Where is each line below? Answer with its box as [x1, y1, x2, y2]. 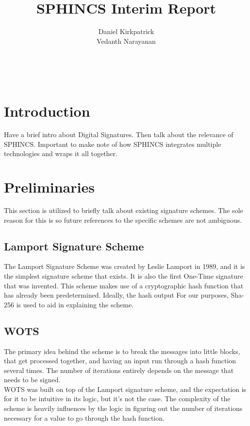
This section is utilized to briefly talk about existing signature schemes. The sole [4, 205, 243, 215]
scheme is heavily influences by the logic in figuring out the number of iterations [4, 403, 243, 413]
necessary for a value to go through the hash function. [4, 412, 165, 423]
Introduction [4, 101, 90, 121]
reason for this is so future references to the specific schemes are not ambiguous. [4, 214, 242, 225]
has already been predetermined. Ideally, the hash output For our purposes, [4, 290, 229, 300]
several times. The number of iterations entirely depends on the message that [4, 365, 234, 375]
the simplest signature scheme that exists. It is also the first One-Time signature [4, 270, 243, 281]
